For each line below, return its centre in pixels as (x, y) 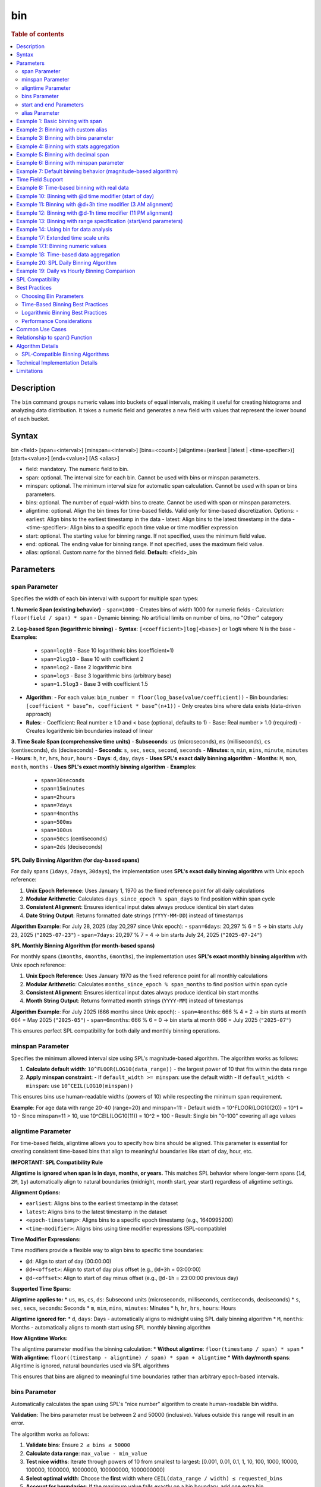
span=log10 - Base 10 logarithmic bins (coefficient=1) (107, 651)
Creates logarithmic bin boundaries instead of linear (89, 730)
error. (18, 1423)
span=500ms (56, 822)
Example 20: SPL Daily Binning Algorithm (67, 262)
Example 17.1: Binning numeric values (62, 246)
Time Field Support (40, 180)
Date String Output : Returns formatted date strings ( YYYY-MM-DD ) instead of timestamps (135, 915)
